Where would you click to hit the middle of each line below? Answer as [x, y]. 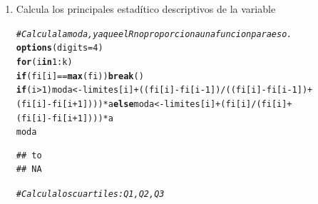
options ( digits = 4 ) [60, 48]
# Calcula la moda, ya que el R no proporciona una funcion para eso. [154, 34]
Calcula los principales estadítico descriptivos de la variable [146, 9]
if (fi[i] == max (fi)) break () [80, 76]
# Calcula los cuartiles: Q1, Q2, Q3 [90, 194]
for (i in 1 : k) [44, 62]
